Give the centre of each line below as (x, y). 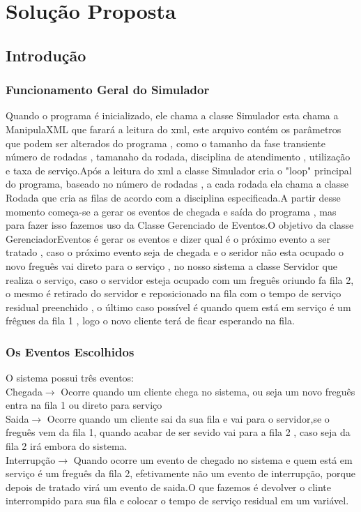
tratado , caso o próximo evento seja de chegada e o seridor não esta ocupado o (175, 252)
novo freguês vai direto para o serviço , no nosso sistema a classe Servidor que (172, 265)
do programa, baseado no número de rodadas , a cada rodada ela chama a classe (177, 184)
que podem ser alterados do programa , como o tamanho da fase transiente (166, 143)
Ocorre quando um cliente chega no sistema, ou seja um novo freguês (208, 391)
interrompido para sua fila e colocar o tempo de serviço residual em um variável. (177, 500)
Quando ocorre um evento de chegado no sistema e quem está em (213, 459)
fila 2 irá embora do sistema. (67, 446)
